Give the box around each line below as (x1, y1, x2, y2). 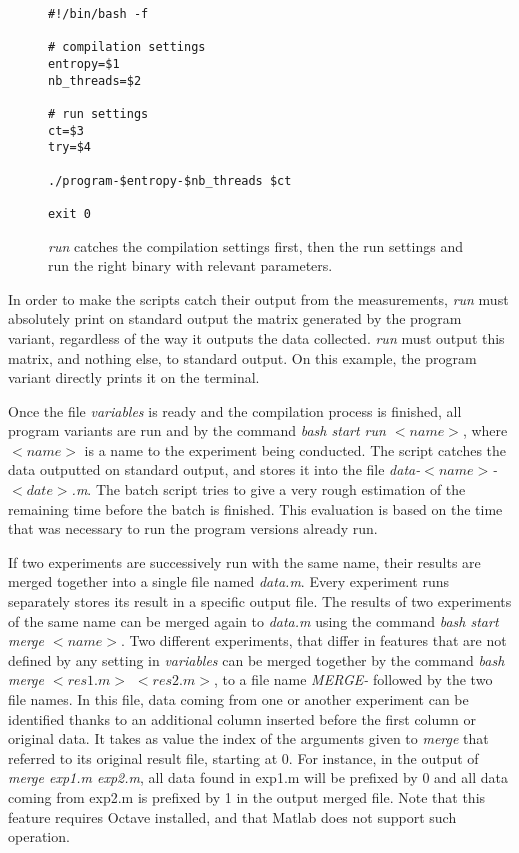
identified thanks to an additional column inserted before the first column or (8, 708, 476, 729)
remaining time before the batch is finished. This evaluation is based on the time (8, 498, 503, 519)
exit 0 (48, 206, 91, 221)
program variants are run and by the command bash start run (8, 420, 386, 441)
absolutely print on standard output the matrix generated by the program (8, 308, 462, 329)
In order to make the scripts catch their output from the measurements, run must (8, 288, 509, 309)
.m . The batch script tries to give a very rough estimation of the (71, 479, 466, 500)
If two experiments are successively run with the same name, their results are (8, 551, 481, 572)
